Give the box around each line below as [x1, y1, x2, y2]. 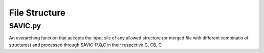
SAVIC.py [9, 21, 41, 30]
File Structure [9, 7, 66, 18]
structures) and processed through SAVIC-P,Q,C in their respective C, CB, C [9, 42, 162, 48]
